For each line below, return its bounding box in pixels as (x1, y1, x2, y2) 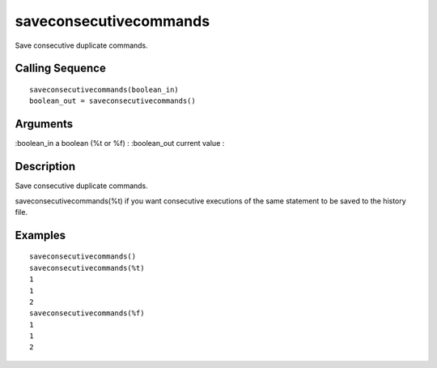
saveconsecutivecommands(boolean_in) (29, 85, 180, 94)
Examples (15, 228, 66, 242)
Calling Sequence (15, 62, 107, 75)
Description (15, 160, 76, 173)
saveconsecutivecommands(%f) (29, 309, 145, 318)
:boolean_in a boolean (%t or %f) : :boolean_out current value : (15, 139, 225, 148)
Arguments (15, 118, 74, 131)
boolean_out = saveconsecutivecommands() (29, 96, 196, 105)
